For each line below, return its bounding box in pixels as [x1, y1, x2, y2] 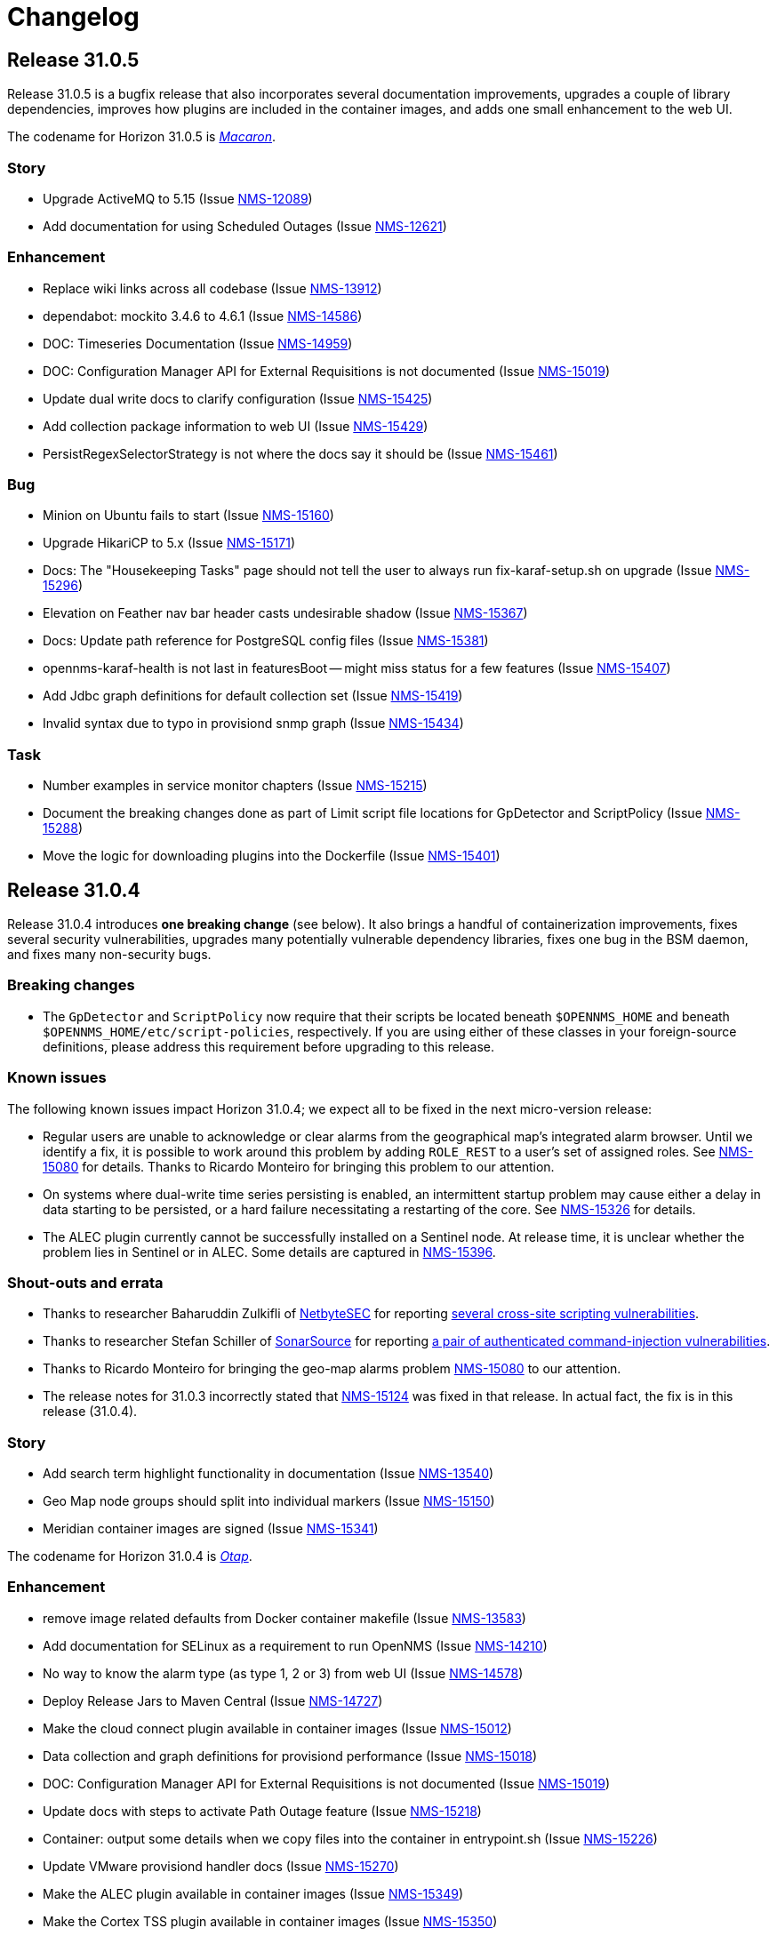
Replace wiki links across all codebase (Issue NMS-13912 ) [43, 280, 382, 296]
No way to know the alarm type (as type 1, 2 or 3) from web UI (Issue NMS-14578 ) [43, 1665, 524, 1681]
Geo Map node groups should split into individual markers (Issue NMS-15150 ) [43, 1493, 495, 1509]
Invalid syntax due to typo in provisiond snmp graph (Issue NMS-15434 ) [43, 716, 464, 732]
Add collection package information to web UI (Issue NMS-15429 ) [43, 418, 429, 434]
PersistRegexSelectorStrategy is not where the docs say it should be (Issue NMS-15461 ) [43, 445, 558, 461]
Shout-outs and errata [7, 1273, 164, 1292]
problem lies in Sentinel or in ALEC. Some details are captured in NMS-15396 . [43, 1244, 496, 1260]
